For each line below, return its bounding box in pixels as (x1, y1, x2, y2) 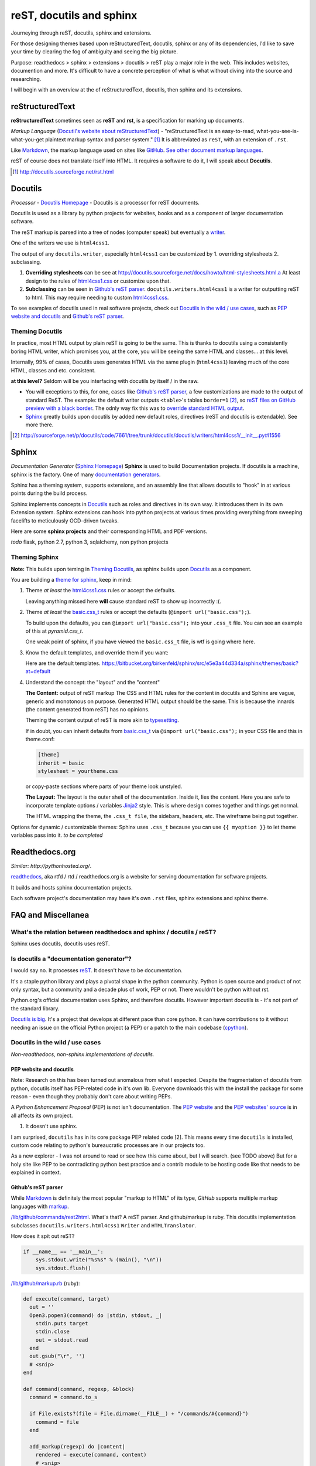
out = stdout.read (35, 1336, 88, 1343)
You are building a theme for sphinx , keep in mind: (11, 576, 132, 583)
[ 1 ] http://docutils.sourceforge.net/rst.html (12, 168, 114, 175)
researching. (11, 75, 42, 82)
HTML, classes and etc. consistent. (11, 366, 96, 374)
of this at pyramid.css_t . (25, 627, 84, 634)
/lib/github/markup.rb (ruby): (11, 1280, 80, 1287)
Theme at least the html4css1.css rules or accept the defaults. (25, 587, 176, 594)
